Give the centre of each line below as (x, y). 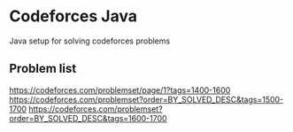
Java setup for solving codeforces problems (90, 41)
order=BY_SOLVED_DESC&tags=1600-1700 (88, 118)
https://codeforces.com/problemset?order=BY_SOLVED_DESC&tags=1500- (146, 99)
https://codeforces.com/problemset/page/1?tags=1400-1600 (120, 89)
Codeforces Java (73, 16)
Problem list (43, 69)
